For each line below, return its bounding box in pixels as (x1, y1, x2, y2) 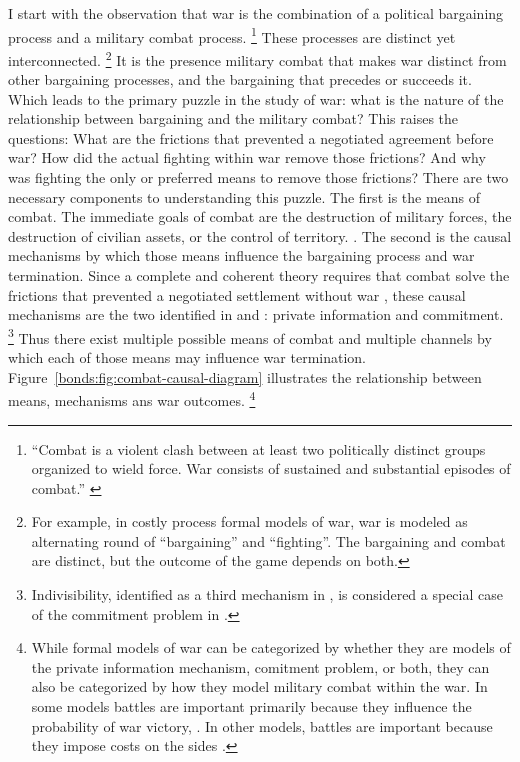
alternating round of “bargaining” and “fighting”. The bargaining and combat (31, 530, 506, 551)
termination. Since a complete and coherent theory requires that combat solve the (8, 265, 510, 286)
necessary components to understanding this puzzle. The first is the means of (8, 186, 481, 207)
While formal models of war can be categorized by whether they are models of (31, 637, 511, 658)
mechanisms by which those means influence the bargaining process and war (8, 245, 475, 266)
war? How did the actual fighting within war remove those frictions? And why (8, 147, 486, 168)
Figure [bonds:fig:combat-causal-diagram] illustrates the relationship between (8, 366, 482, 387)
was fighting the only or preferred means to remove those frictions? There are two (8, 167, 509, 188)
